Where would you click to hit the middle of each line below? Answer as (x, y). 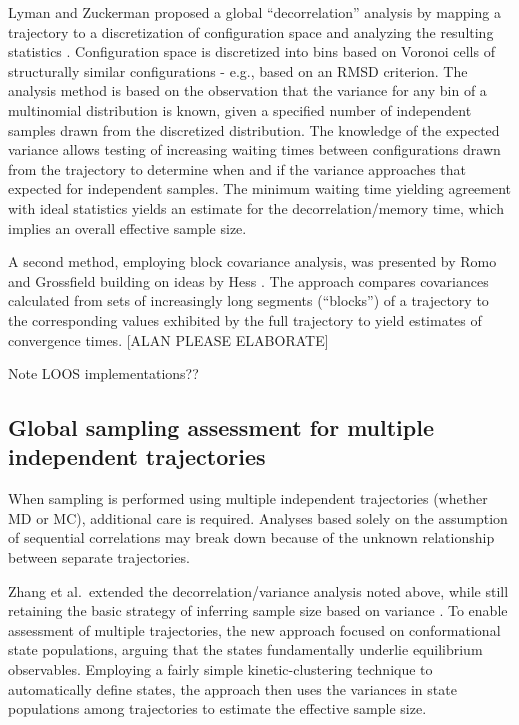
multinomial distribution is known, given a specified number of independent (240, 109)
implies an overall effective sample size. (127, 227)
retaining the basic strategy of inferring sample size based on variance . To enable (258, 610)
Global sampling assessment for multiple (221, 427)
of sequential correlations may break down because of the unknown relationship (251, 537)
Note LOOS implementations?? (103, 373)
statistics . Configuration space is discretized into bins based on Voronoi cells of (251, 51)
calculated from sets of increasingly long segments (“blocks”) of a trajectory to (248, 300)
